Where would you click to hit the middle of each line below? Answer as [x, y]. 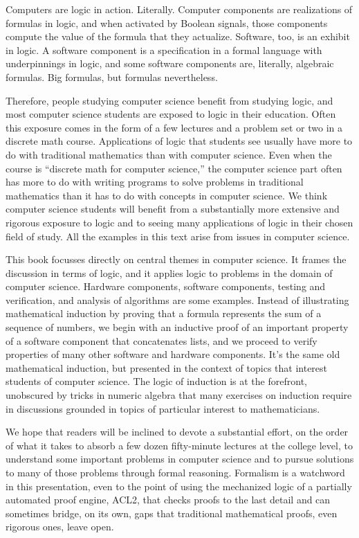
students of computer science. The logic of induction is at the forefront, [156, 381]
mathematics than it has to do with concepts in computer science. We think [167, 195]
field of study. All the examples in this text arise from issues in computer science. [178, 236]
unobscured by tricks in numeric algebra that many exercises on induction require [179, 395]
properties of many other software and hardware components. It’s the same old [173, 354]
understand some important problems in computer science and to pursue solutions [180, 459]
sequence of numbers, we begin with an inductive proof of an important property [177, 327]
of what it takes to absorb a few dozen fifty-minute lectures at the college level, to [179, 445]
